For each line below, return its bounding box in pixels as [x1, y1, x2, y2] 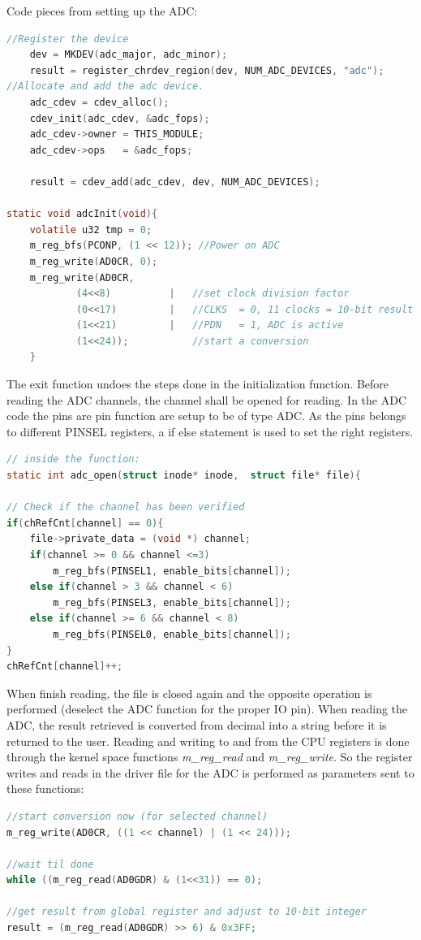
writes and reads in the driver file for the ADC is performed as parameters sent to [6, 764, 415, 781]
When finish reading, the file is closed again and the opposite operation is [6, 684, 372, 701]
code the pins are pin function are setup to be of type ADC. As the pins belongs [6, 407, 406, 424]
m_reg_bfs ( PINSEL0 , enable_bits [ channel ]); [53, 628, 291, 640]
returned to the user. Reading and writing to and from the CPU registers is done [6, 732, 410, 749]
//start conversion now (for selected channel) [6, 810, 268, 822]
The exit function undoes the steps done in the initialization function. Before [6, 375, 389, 392]
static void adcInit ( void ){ [6, 208, 158, 220]
